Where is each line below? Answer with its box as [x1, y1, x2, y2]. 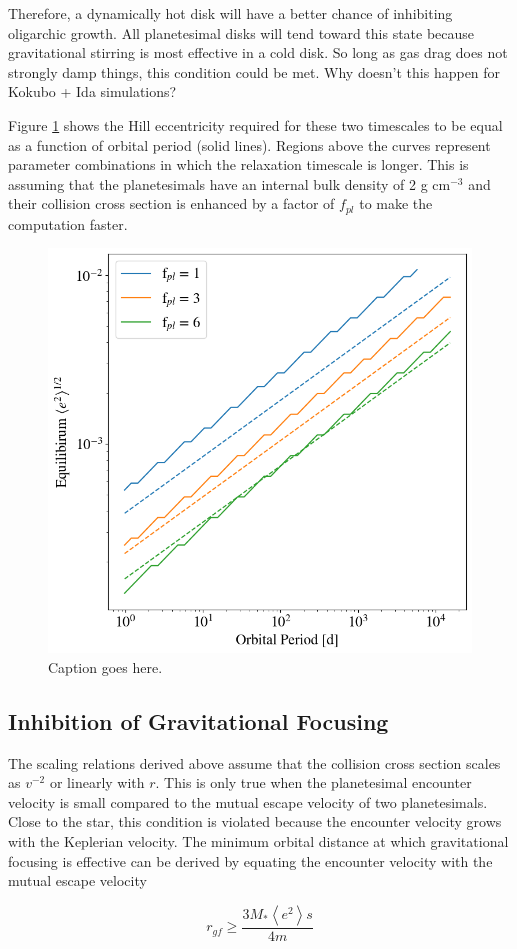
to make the [359, 193, 433, 214]
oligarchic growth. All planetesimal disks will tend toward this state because [8, 22, 475, 43]
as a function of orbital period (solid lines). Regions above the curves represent [8, 134, 491, 155]
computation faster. [8, 213, 128, 234]
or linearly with [49, 772, 145, 793]
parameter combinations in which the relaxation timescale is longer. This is [8, 154, 469, 175]
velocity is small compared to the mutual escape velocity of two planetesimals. [8, 791, 488, 812]
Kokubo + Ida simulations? [8, 81, 177, 102]
